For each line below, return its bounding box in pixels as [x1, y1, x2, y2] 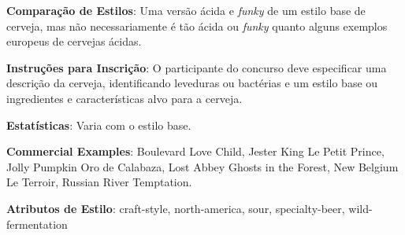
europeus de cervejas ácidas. [6, 33, 142, 50]
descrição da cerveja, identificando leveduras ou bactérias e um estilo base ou [6, 75, 378, 91]
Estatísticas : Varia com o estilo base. [6, 116, 191, 133]
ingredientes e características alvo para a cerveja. [6, 90, 243, 106]
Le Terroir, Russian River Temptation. [6, 174, 192, 190]
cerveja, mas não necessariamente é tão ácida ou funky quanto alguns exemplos [6, 17, 388, 34]
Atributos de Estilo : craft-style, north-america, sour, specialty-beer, [6, 200, 345, 216]
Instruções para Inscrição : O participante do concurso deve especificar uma [6, 59, 387, 75]
